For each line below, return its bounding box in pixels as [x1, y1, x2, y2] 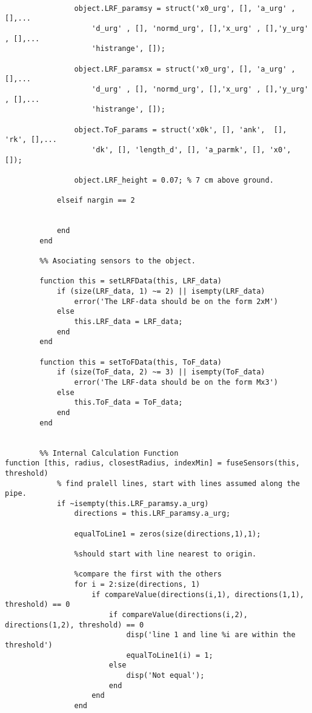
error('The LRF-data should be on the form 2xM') [74, 297, 279, 306]
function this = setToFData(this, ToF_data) [39, 357, 222, 367]
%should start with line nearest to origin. [74, 550, 257, 559]
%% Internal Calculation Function [39, 448, 179, 458]
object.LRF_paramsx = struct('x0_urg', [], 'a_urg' [74, 64, 287, 73]
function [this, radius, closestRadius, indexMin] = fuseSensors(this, [5, 459, 300, 468]
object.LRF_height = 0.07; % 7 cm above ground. [74, 175, 274, 184]
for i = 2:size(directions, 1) [74, 580, 201, 589]
